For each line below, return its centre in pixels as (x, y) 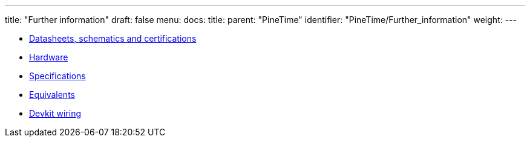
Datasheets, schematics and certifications (113, 38)
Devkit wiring (55, 113)
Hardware (49, 57)
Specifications (57, 76)
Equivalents (52, 95)
